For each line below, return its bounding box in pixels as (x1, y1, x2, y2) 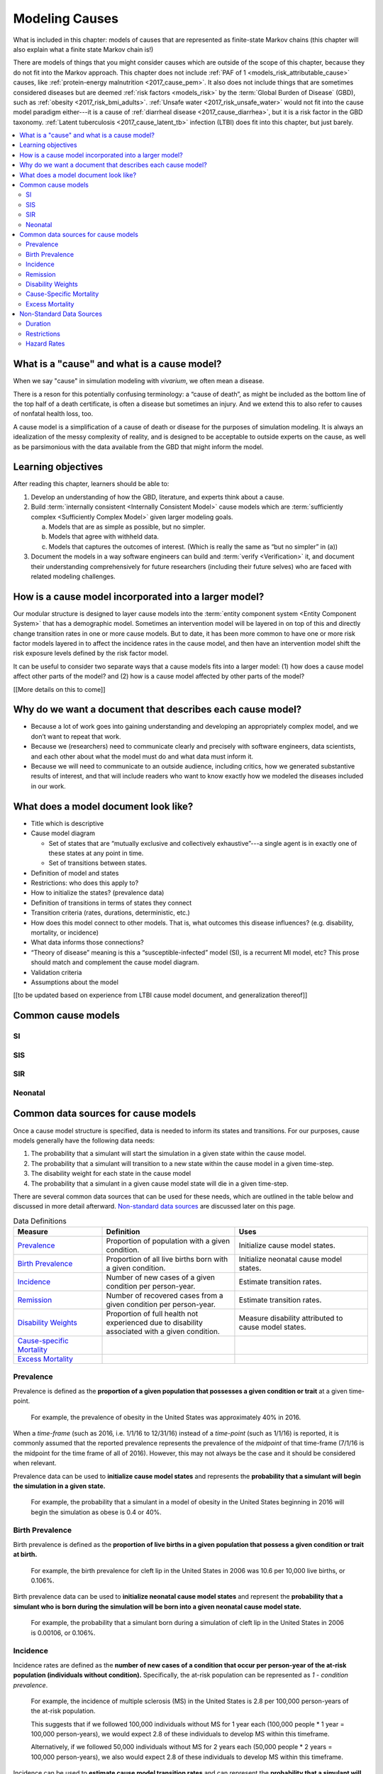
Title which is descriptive (30, 819, 104, 827)
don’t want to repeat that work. (30, 732, 121, 741)
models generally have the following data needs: (13, 1136, 155, 1145)
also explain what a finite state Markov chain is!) (13, 45, 154, 53)
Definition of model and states (30, 869, 119, 877)
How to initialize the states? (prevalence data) (30, 888, 165, 897)
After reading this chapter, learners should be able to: (13, 480, 170, 488)
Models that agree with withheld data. (48, 532, 160, 541)
